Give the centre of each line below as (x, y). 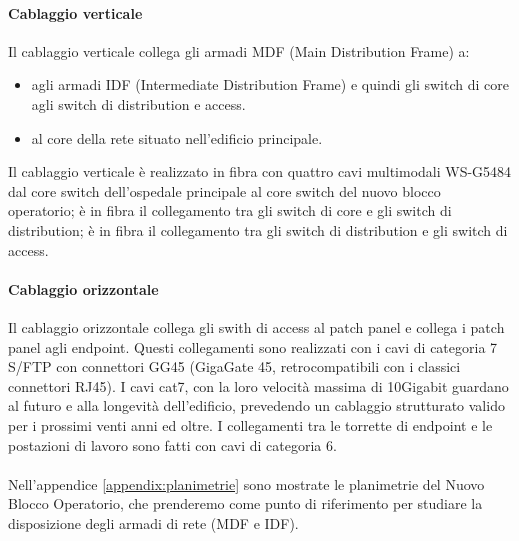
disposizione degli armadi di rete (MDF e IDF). (153, 522)
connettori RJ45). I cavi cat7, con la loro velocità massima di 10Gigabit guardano (258, 385)
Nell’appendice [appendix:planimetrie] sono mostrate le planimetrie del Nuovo (246, 483)
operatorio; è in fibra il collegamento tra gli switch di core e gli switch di (230, 210)
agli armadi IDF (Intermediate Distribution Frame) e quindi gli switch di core (270, 84)
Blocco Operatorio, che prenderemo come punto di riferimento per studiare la (245, 503)
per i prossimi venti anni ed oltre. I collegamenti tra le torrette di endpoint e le (250, 424)
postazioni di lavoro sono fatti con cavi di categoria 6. (172, 444)
